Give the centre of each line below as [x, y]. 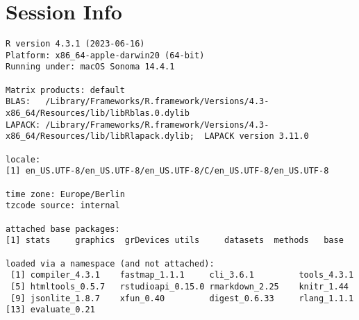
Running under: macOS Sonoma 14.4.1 [90, 67]
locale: [23, 159]
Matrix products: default [65, 90]
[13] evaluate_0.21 [50, 310]
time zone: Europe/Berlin [65, 194]
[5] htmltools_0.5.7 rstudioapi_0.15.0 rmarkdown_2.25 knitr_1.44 [179, 286]
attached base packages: [63, 229]
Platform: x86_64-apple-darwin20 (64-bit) [105, 55]
